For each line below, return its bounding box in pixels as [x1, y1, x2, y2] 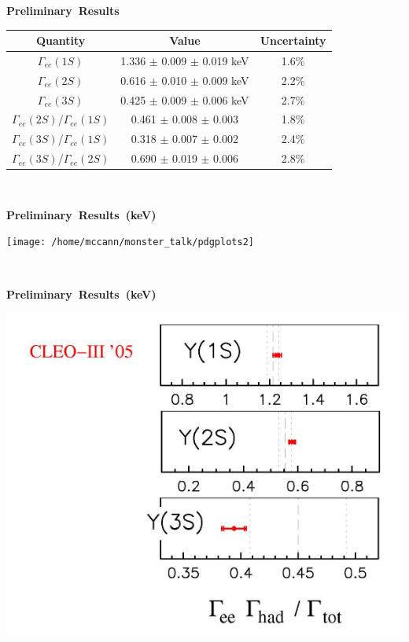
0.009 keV [202, 72, 249, 88]
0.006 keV [202, 91, 249, 108]
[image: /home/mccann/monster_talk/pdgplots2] [6, 237, 254, 248]
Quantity [35, 32, 86, 49]
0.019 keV [202, 52, 249, 68]
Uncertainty [260, 32, 326, 49]
